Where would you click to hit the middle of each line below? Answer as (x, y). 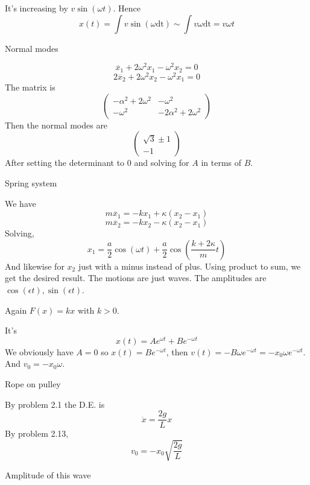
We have (21, 203)
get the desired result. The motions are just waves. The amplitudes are (136, 278)
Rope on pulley (33, 384)
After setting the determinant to (65, 163)
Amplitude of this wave (48, 475)
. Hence (127, 8)
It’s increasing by (36, 8)
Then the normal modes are (56, 125)
